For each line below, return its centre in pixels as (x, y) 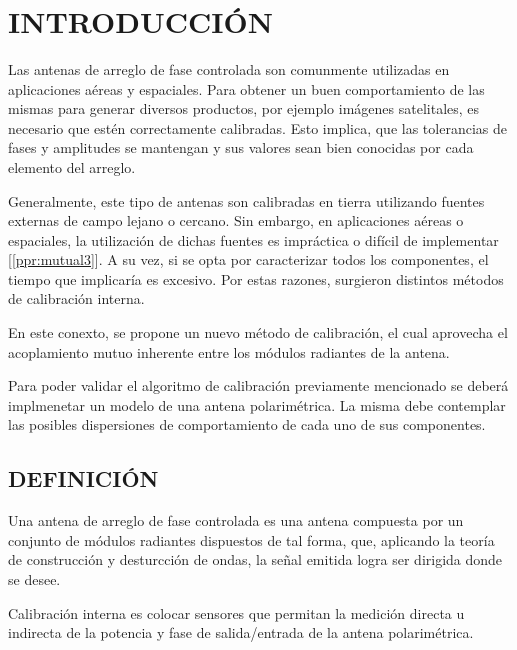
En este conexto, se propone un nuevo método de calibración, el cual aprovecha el (258, 332)
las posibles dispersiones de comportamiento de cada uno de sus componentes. (247, 424)
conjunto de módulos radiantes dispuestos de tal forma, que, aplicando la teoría (251, 539)
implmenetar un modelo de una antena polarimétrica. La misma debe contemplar (257, 404)
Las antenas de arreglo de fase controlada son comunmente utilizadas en (229, 68)
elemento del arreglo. (72, 166)
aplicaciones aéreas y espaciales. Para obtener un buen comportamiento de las (246, 88)
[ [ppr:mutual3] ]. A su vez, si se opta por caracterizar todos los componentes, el (248, 259)
